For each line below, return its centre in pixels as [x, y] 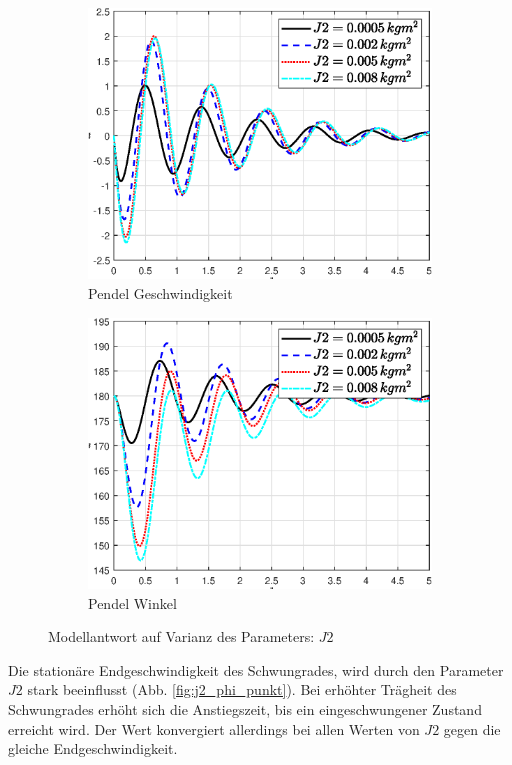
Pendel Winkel [132, 602]
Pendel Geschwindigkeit [160, 293]
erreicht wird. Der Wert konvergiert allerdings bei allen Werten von [214, 728]
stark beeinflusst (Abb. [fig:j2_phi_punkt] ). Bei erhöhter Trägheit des [242, 689]
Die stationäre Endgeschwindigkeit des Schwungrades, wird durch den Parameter [256, 669]
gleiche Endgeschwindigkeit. [93, 748]
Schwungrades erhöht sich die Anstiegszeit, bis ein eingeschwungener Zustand [245, 709]
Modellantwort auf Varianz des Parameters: [181, 636]
